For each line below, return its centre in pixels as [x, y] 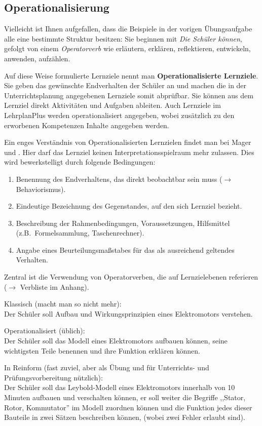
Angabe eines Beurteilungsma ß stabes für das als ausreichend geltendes [125, 249]
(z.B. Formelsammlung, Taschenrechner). [80, 233]
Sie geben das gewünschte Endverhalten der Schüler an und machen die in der [125, 85]
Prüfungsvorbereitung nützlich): [53, 377]
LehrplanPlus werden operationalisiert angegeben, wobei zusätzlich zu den [119, 115]
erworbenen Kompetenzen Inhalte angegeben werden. [87, 125]
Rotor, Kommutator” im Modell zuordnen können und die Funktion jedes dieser [128, 407]
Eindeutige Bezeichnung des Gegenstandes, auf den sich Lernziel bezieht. [129, 206]
